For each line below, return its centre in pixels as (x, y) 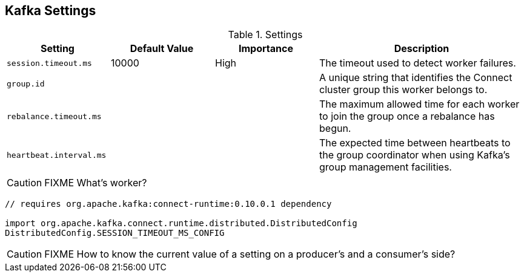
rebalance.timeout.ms (54, 116)
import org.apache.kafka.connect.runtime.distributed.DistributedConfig (181, 223)
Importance (266, 49)
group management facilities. (386, 167)
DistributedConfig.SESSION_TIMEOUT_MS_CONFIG (115, 233)
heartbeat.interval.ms (57, 155)
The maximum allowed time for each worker (420, 104)
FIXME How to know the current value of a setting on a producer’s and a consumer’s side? (250, 254)
